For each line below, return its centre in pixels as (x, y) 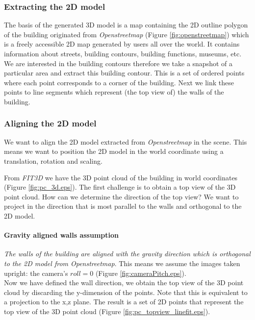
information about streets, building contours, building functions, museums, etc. (123, 53)
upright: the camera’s (36, 273)
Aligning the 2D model (50, 123)
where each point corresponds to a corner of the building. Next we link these (119, 82)
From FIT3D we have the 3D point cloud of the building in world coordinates (121, 177)
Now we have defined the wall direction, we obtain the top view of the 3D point (124, 283)
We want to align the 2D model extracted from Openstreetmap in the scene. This (126, 141)
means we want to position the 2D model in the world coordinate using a (114, 151)
